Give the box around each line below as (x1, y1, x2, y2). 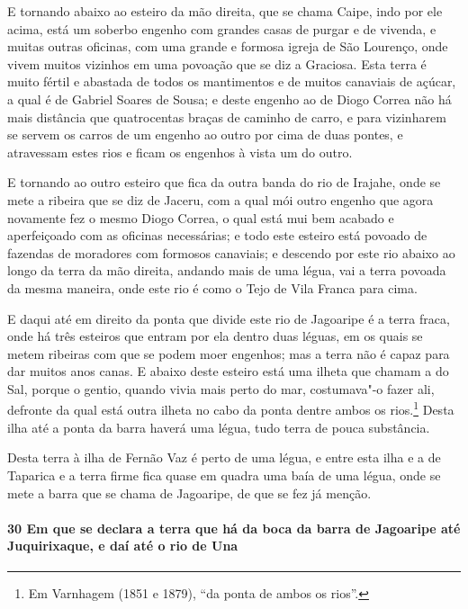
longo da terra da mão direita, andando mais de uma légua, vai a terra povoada (7, 261, 446, 280)
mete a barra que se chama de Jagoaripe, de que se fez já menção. (7, 483, 372, 502)
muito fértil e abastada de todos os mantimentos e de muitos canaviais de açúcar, (7, 72, 456, 91)
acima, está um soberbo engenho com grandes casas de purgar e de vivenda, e (7, 19, 436, 38)
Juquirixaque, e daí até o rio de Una (7, 536, 238, 555)
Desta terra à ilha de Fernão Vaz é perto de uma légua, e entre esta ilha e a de (7, 448, 441, 467)
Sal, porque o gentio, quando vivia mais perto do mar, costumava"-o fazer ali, (7, 379, 435, 398)
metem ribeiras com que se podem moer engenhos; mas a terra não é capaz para (7, 344, 450, 363)
